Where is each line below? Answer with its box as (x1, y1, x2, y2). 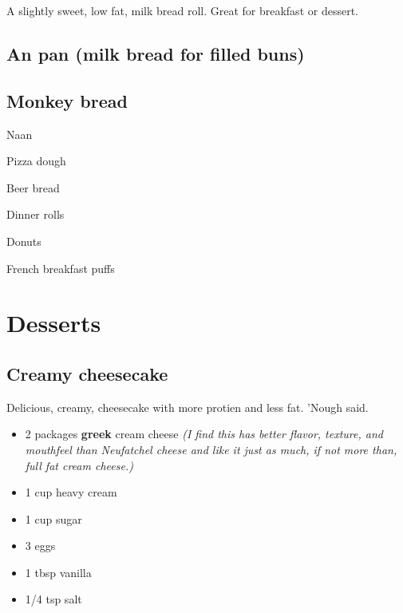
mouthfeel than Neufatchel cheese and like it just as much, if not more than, (25, 441, 397, 457)
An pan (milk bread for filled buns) (6, 41, 305, 65)
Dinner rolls (6, 206, 65, 223)
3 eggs (25, 537, 56, 554)
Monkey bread (6, 88, 128, 113)
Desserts (6, 306, 101, 339)
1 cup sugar (25, 510, 82, 527)
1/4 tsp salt (25, 591, 82, 607)
